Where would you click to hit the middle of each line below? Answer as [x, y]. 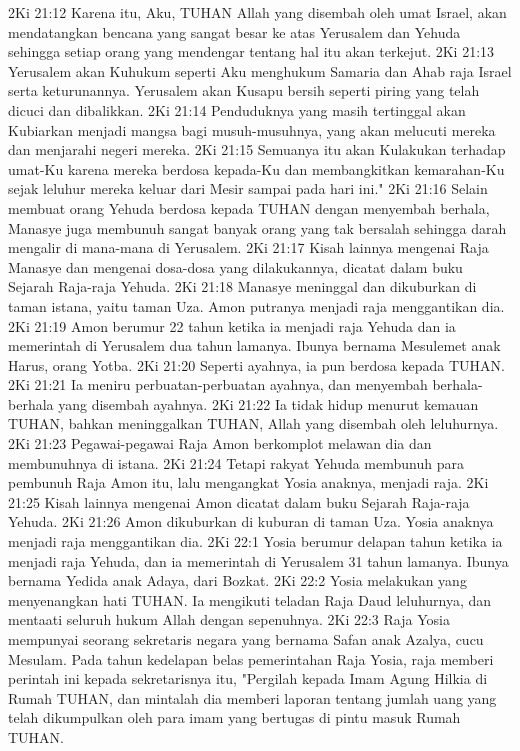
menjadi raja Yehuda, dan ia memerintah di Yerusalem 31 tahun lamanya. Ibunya [258, 560]
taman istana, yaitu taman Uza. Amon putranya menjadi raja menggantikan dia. [256, 305]
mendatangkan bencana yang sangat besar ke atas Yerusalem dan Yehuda [234, 31]
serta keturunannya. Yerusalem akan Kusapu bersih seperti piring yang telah [244, 90]
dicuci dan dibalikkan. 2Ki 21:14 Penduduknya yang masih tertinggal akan [237, 109]
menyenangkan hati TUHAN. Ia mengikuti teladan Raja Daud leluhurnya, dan [250, 599]
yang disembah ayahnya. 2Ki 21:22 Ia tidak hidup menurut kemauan [268, 403]
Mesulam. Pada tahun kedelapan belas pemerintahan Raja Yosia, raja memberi [251, 658]
